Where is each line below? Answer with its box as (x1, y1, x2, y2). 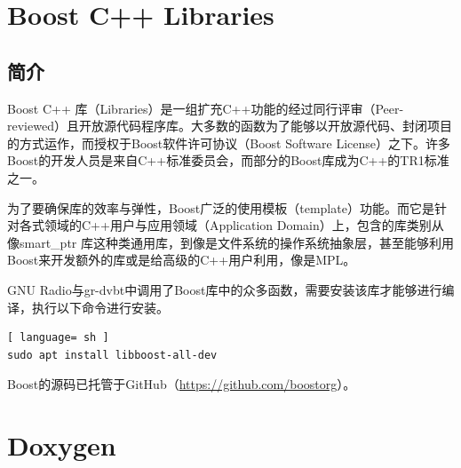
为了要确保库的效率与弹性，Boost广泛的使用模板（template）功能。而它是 (7, 198, 434, 217)
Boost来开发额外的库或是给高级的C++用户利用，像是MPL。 (7, 250, 356, 269)
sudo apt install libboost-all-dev (7, 348, 218, 361)
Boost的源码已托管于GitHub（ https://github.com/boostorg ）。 (7, 375, 356, 393)
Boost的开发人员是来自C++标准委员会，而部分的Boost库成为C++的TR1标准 (7, 151, 449, 170)
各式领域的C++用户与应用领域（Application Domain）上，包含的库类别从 (19, 216, 444, 234)
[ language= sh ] (7, 331, 109, 345)
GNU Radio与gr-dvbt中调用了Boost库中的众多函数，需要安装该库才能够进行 (7, 280, 442, 298)
